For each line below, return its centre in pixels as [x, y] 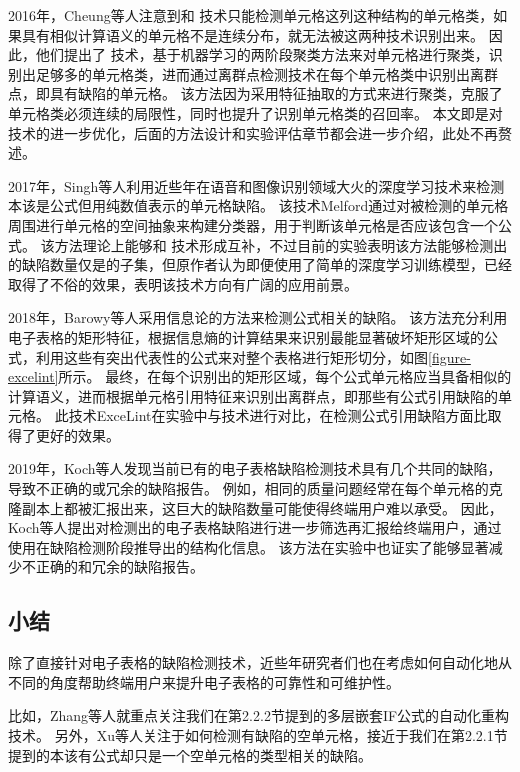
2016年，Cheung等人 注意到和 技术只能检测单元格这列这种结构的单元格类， [251, 15]
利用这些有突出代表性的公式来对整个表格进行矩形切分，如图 [231, 356]
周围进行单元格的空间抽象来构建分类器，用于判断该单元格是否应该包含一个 [253, 224]
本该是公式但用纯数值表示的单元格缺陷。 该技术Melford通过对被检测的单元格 [258, 205]
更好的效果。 [77, 434]
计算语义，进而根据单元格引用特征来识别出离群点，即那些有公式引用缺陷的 [253, 395]
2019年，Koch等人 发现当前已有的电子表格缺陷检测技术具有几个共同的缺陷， [255, 468]
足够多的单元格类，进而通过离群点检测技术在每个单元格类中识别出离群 [266, 73]
